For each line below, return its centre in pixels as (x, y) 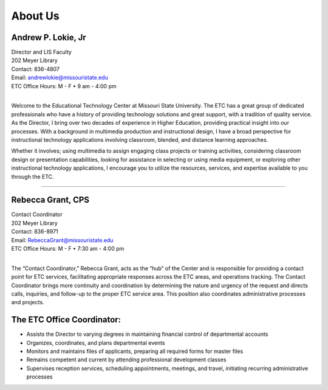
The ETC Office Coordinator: (66, 320)
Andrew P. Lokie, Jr (49, 37)
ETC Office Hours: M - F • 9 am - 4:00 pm (64, 86)
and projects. (28, 302)
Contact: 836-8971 (35, 232)
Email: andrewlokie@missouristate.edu (60, 78)
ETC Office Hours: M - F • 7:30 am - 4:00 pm (68, 249)
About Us (36, 16)
